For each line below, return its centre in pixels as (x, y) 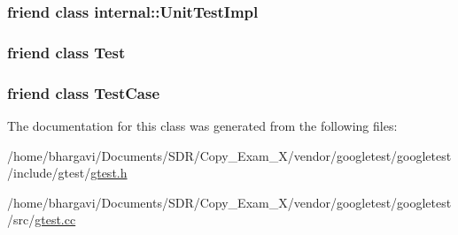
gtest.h (109, 173)
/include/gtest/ (49, 173)
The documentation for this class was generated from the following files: (202, 125)
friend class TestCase (84, 92)
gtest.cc (55, 220)
